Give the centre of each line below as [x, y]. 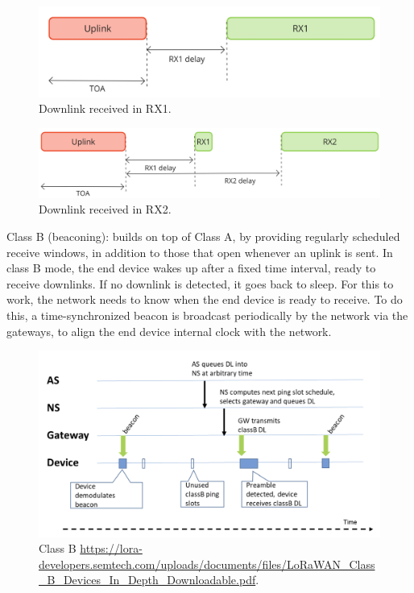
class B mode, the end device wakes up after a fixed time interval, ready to [191, 268]
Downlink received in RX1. [105, 108]
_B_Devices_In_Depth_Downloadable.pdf [147, 580]
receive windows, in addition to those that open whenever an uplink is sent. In [200, 252]
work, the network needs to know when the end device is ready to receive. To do [205, 299]
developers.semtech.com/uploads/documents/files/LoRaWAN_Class [207, 564]
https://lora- [111, 548]
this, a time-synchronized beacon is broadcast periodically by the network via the [207, 315]
